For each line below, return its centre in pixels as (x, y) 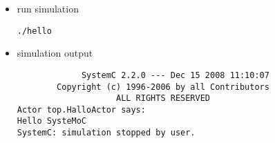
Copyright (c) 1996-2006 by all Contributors (163, 87)
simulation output (55, 53)
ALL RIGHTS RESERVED (163, 98)
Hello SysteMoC (52, 121)
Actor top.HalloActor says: (81, 109)
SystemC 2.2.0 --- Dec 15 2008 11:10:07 (175, 75)
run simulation (48, 8)
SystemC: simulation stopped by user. (106, 133)
